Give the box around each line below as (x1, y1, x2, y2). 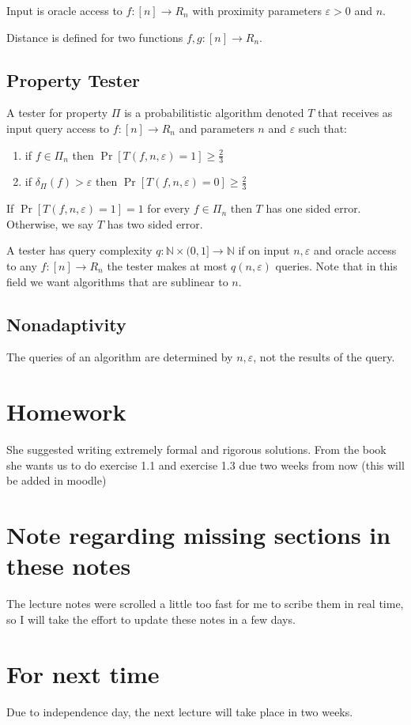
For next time (6, 657, 160, 689)
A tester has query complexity (6, 242, 153, 259)
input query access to (6, 119, 110, 136)
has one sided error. (266, 200, 361, 217)
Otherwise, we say (6, 215, 94, 232)
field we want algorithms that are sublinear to (6, 273, 228, 289)
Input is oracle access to (6, 2, 123, 18)
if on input (238, 242, 290, 259)
